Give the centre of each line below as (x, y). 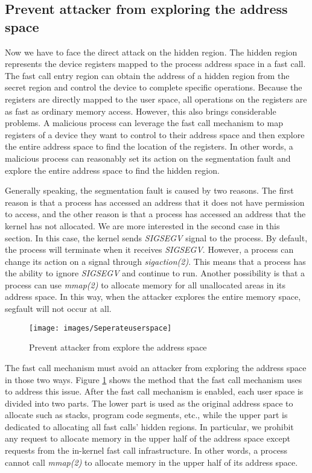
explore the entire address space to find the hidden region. (112, 170)
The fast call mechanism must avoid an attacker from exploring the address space (156, 367)
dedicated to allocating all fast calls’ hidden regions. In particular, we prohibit (149, 426)
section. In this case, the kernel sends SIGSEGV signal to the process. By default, (156, 237)
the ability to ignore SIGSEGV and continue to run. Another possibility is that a (155, 273)
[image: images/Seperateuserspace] (100, 328)
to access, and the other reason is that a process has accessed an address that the (155, 214)
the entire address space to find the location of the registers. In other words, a (149, 146)
